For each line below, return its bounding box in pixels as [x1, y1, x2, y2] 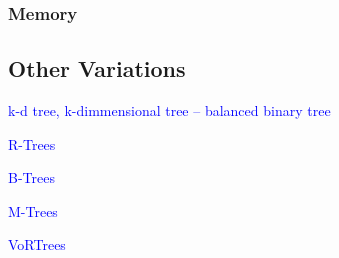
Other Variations [8, 53, 186, 84]
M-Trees [8, 200, 58, 221]
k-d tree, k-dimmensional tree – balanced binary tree [8, 100, 331, 121]
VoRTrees [8, 234, 66, 255]
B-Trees [8, 167, 55, 188]
